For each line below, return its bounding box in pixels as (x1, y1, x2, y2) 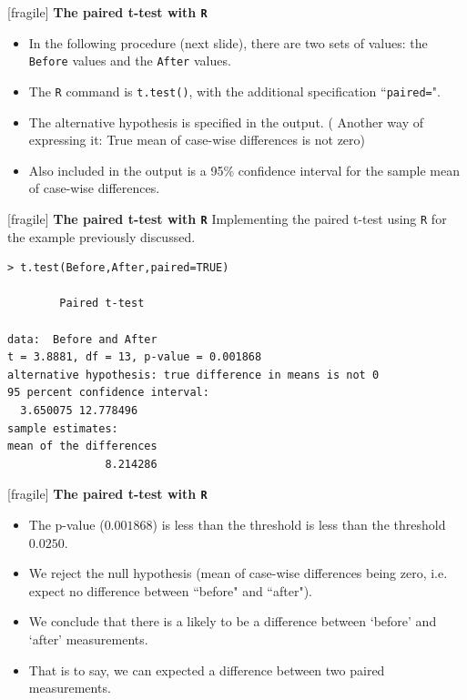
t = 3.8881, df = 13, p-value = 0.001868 (7, 350, 262, 364)
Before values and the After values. (28, 51, 231, 70)
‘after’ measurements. (28, 629, 148, 648)
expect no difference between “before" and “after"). (28, 581, 312, 600)
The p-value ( (28, 514, 105, 533)
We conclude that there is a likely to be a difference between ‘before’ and (28, 612, 437, 631)
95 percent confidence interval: (7, 386, 209, 400)
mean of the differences (7, 440, 157, 453)
